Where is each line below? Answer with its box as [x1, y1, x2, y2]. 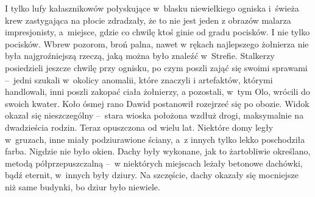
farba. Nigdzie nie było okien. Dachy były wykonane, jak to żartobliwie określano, [5, 145, 311, 157]
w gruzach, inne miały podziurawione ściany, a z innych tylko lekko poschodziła [5, 133, 305, 145]
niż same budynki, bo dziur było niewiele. [5, 180, 160, 193]
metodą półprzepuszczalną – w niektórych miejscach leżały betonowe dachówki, [5, 156, 303, 169]
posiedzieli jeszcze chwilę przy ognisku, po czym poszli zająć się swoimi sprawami [5, 61, 308, 74]
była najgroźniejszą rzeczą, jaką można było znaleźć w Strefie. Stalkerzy [5, 49, 275, 62]
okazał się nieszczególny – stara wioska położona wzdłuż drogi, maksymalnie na [5, 109, 304, 122]
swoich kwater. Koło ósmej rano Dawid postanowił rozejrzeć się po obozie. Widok [5, 97, 310, 109]
